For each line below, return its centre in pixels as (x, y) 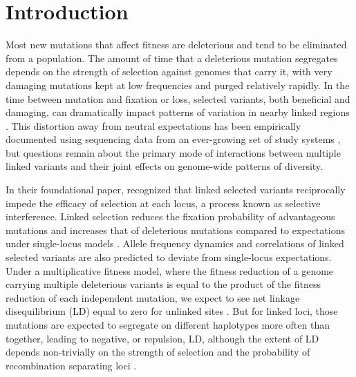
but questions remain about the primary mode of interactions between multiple (173, 152)
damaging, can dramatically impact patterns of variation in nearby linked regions (178, 112)
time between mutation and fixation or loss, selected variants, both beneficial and (178, 98)
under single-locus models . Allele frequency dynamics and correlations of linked (175, 243)
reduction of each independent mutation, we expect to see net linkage (153, 297)
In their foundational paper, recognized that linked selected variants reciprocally (176, 190)
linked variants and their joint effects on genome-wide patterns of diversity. (164, 166)
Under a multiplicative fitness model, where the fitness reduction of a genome (170, 270)
